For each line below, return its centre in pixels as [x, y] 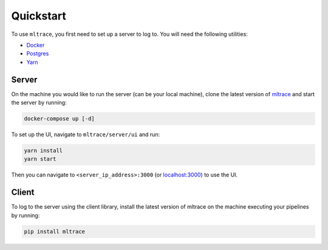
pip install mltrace [54, 231]
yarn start [40, 159]
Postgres [38, 54]
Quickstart [39, 16]
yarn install [43, 150]
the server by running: [39, 103]
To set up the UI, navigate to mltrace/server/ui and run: [86, 134]
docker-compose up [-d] [60, 119]
